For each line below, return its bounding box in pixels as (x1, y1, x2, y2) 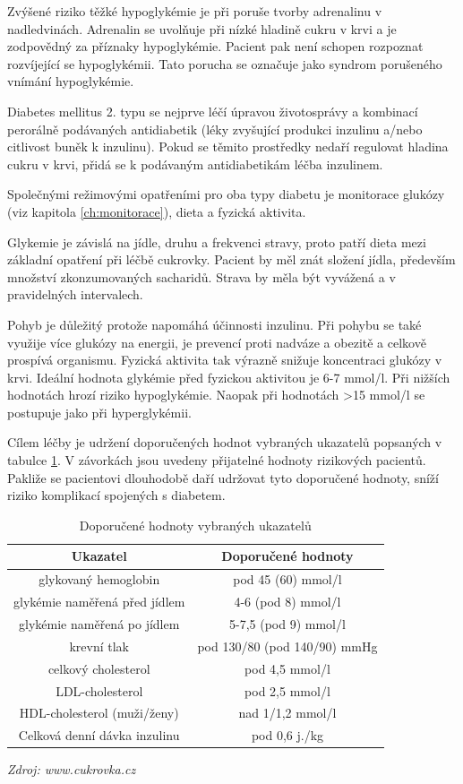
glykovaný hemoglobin (39, 570, 160, 589)
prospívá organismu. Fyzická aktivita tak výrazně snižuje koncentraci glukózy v (7, 350, 442, 369)
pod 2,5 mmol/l (244, 681, 330, 700)
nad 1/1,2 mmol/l (238, 703, 337, 722)
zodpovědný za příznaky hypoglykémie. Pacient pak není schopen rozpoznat (7, 37, 424, 56)
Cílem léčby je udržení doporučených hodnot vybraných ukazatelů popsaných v (7, 433, 442, 452)
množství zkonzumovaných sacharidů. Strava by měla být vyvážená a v (7, 267, 396, 286)
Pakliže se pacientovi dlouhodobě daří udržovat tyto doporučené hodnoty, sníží (7, 468, 439, 487)
